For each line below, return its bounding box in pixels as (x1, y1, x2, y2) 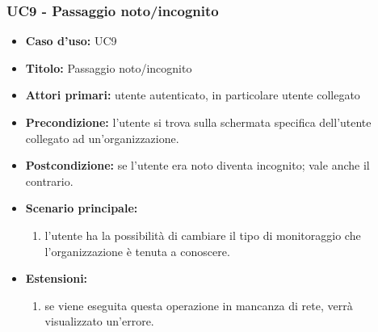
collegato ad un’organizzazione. (25, 129, 179, 146)
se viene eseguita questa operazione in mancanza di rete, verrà (44, 296, 353, 313)
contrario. (25, 172, 73, 189)
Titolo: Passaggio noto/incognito (25, 59, 192, 76)
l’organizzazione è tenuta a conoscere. (44, 242, 230, 259)
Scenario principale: (25, 200, 138, 216)
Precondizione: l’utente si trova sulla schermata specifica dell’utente (25, 114, 372, 130)
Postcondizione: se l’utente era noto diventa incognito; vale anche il (25, 157, 370, 174)
